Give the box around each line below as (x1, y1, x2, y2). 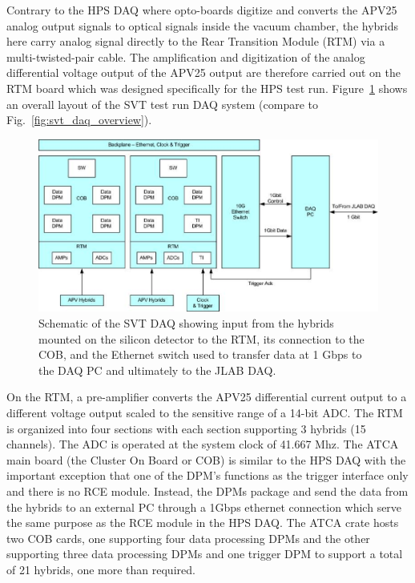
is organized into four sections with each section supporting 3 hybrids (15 (6, 420, 366, 436)
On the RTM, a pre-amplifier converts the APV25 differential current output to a (6, 388, 407, 405)
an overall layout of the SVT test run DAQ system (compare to (6, 95, 319, 112)
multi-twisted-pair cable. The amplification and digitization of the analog (6, 48, 365, 65)
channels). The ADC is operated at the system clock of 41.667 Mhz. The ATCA (6, 436, 399, 452)
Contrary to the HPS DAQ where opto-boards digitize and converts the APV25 (6, 2, 397, 18)
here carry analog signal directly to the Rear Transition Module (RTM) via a (6, 33, 385, 50)
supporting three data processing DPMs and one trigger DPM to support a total (6, 545, 403, 562)
